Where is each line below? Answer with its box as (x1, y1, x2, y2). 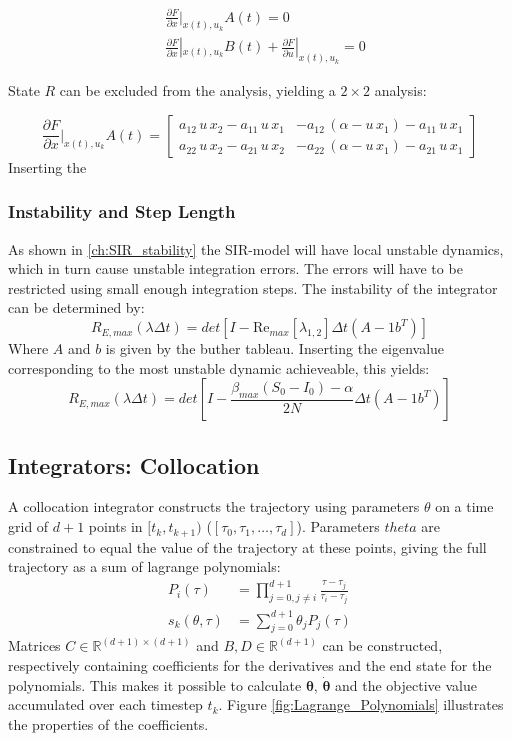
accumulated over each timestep (8, 694, 203, 715)
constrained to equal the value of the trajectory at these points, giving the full (8, 536, 487, 557)
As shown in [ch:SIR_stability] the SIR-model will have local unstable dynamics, (8, 238, 504, 259)
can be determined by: (8, 297, 145, 318)
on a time (435, 496, 494, 517)
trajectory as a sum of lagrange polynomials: (8, 556, 281, 577)
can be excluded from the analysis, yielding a (59, 80, 336, 101)
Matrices (8, 635, 61, 656)
